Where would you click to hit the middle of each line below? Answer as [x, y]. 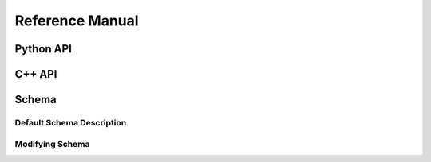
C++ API [36, 74]
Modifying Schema [52, 144]
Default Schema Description [71, 122]
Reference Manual [77, 21]
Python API [43, 49]
